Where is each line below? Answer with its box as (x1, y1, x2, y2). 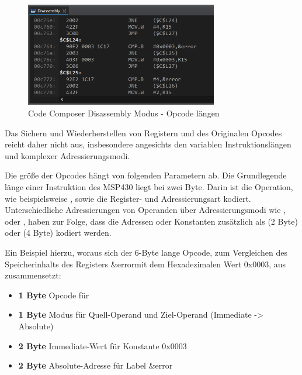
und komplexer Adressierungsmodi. (5, 149, 130, 161)
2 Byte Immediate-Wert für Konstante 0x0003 (18, 339, 187, 352)
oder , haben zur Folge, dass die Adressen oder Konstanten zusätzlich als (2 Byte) (5, 215, 298, 227)
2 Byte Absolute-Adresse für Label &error (18, 359, 173, 371)
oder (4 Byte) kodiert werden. (5, 226, 112, 239)
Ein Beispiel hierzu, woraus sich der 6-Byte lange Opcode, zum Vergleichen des (5, 246, 288, 258)
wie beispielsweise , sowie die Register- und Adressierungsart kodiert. (5, 192, 251, 204)
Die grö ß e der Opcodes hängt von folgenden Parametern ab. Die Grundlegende (5, 169, 287, 181)
